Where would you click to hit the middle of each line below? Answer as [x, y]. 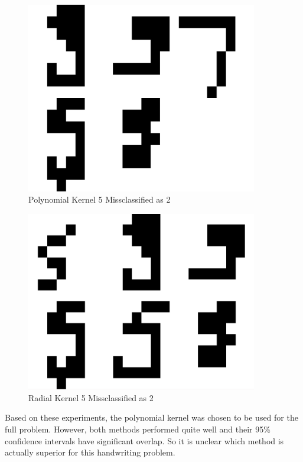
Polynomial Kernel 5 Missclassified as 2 [100, 199]
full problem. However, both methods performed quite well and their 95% [138, 429]
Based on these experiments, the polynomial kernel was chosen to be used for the [151, 417]
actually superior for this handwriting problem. [90, 452]
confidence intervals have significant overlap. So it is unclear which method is [144, 440]
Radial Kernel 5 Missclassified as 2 [91, 397]
